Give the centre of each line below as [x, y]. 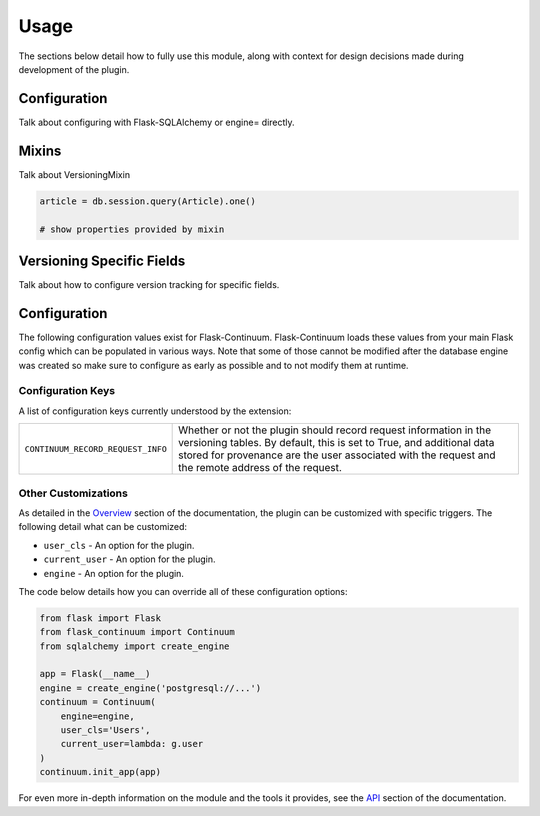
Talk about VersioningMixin [74, 174]
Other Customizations [73, 493]
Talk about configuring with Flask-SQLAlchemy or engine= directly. [156, 122]
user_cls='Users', [105, 730]
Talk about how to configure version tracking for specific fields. [149, 285]
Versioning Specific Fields [102, 260]
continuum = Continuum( [98, 702]
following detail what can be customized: [103, 527]
